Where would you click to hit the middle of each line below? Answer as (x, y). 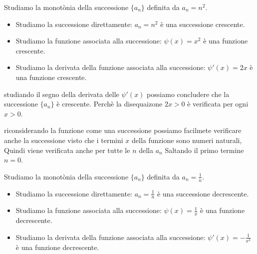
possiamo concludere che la (188, 94)
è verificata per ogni (218, 104)
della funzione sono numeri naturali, (187, 140)
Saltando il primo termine (204, 150)
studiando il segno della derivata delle (62, 94)
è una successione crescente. (203, 24)
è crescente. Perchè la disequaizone (110, 104)
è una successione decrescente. (203, 193)
